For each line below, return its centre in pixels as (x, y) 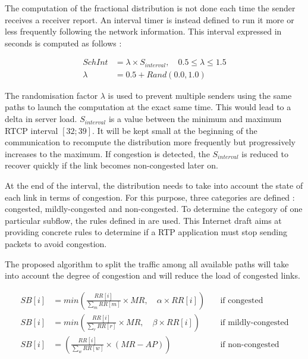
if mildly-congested (254, 322)
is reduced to (265, 153)
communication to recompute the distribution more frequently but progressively (150, 142)
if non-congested (250, 344)
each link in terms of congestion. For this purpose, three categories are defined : (150, 197)
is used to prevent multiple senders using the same (200, 95)
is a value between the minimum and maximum (195, 119)
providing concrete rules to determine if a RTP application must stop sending (146, 232)
